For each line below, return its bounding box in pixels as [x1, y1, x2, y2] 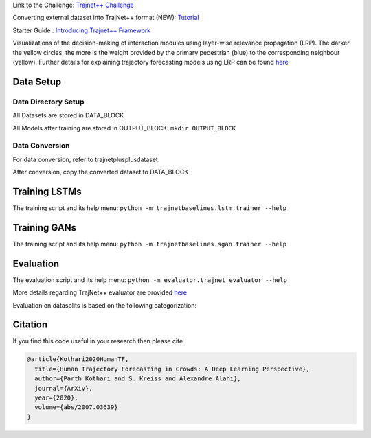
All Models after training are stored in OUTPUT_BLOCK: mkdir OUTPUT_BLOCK [12, 124, 236, 132]
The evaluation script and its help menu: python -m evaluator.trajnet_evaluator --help [12, 275, 288, 284]
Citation [12, 319, 48, 331]
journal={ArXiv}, [34, 384, 93, 392]
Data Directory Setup [12, 97, 85, 106]
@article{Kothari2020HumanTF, [27, 356, 129, 363]
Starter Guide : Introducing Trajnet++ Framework [12, 26, 151, 34]
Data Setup [12, 76, 62, 87]
